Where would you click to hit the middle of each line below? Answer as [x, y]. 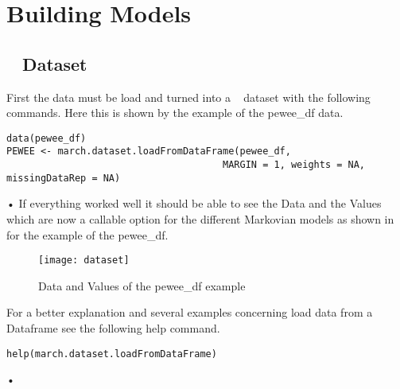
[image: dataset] [84, 261]
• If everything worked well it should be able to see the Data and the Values [194, 203]
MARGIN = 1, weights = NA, [294, 165]
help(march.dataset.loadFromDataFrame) [112, 354]
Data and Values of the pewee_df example [142, 285]
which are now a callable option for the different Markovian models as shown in [200, 218]
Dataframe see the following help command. [113, 328]
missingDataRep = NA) [64, 178]
